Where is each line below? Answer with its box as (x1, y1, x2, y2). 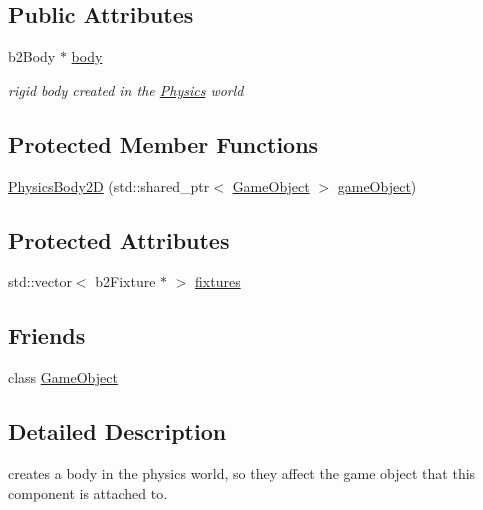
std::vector (8, 271, 72, 292)
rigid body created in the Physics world (8, 79, 244, 100)
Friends (8, 320, 86, 351)
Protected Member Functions (8, 128, 319, 159)
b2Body (8, 46, 56, 67)
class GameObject (8, 367, 118, 388)
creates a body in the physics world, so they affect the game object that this (8, 462, 476, 483)
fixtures (195, 271, 241, 292)
